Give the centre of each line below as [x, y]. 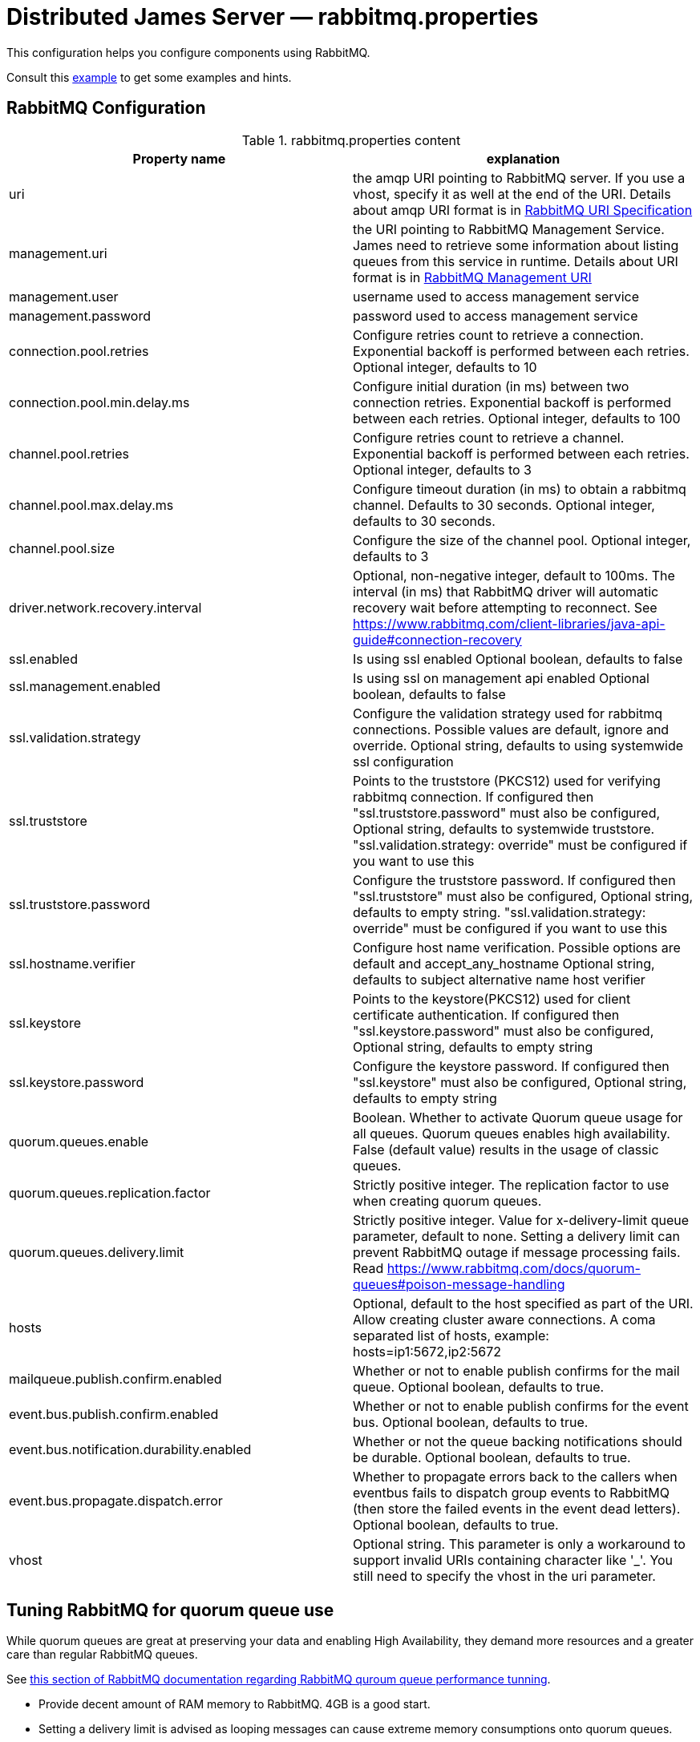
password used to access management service [496, 315]
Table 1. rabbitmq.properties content [351, 140]
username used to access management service [496, 296]
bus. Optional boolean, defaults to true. [471, 1422]
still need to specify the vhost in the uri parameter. [504, 1576]
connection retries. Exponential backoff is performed [512, 402]
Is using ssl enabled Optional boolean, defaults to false [518, 659]
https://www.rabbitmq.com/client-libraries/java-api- [509, 623]
